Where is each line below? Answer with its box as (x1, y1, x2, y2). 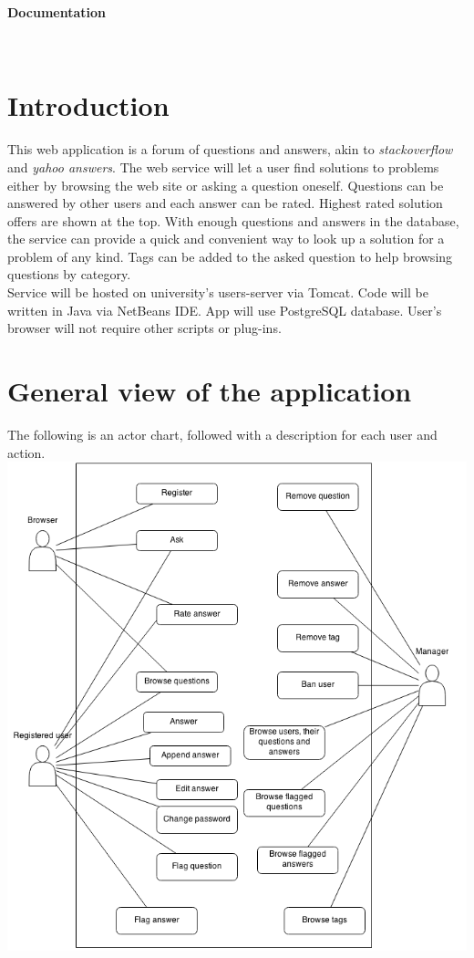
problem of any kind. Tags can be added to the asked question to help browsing (7, 246, 453, 266)
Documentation (7, 3, 107, 21)
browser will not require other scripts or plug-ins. (7, 318, 282, 338)
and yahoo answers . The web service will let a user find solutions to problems (7, 157, 439, 176)
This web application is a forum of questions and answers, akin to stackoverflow (7, 140, 453, 159)
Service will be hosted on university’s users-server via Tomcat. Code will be (7, 283, 428, 302)
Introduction (7, 87, 170, 124)
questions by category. (7, 265, 131, 284)
